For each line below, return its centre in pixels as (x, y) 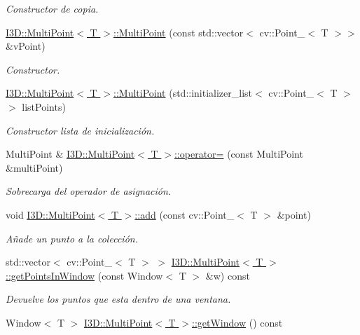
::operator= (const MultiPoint (238, 154)
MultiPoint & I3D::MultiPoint (70, 154)
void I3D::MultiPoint (50, 214)
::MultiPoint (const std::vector (179, 32)
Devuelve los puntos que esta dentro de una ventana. (118, 299)
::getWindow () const (237, 322)
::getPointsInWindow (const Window (84, 275)
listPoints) (44, 106)
